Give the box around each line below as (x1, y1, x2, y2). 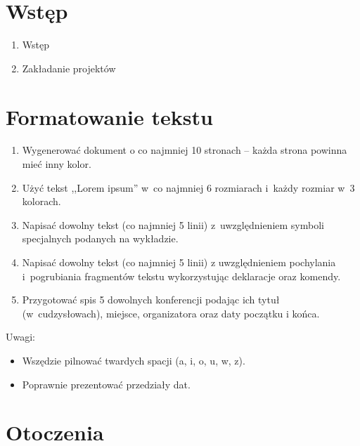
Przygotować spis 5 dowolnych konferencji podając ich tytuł (22, 292, 280, 307)
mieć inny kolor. (22, 157, 91, 171)
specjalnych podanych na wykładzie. (22, 231, 179, 246)
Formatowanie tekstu (6, 102, 213, 131)
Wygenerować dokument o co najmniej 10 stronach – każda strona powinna (22, 143, 347, 157)
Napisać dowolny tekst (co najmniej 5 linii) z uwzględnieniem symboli (22, 217, 324, 232)
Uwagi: (6, 329, 35, 344)
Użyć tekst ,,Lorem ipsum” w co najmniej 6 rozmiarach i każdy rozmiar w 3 (22, 180, 355, 195)
